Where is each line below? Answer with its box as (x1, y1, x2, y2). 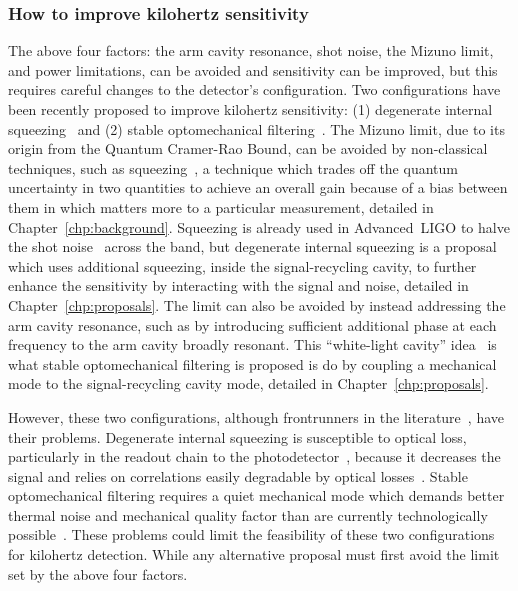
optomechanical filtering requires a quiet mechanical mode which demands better (8, 485, 505, 506)
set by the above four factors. (8, 563, 188, 584)
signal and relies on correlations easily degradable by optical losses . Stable (8, 465, 468, 486)
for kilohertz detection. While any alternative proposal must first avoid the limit (8, 544, 500, 565)
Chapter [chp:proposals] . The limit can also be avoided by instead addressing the (8, 294, 506, 315)
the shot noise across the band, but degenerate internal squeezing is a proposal (8, 236, 497, 257)
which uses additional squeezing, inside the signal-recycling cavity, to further (8, 255, 477, 276)
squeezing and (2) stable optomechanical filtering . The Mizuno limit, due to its (8, 118, 505, 139)
